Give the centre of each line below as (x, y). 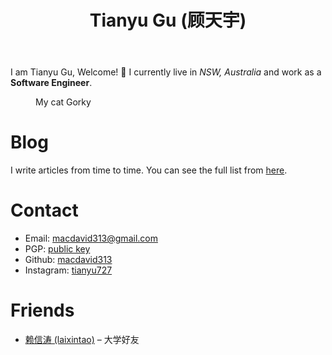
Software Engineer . (51, 83)
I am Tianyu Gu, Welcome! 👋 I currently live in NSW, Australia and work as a (166, 72)
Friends (42, 310)
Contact (44, 210)
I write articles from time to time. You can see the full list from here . (149, 170)
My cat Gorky (63, 102)
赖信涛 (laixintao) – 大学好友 (82, 339)
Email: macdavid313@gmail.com (91, 238)
